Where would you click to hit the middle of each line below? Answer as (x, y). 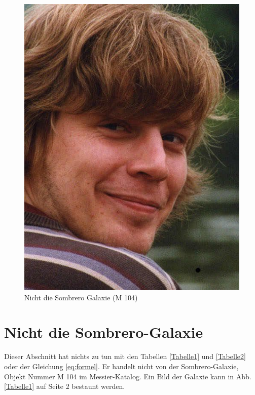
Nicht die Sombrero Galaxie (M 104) (81, 297)
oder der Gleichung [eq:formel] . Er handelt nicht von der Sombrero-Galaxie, (121, 366)
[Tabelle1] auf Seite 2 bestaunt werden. (65, 386)
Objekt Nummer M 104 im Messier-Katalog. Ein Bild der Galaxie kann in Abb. (128, 376)
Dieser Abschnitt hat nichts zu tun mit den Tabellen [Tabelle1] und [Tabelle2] (125, 356)
